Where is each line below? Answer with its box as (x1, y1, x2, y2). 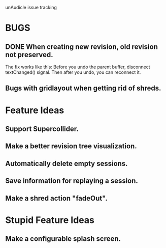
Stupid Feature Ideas (5, 214, 95, 226)
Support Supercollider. (5, 124, 79, 133)
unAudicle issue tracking (5, 5, 57, 10)
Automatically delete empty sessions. (5, 159, 128, 168)
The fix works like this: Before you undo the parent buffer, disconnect (5, 64, 151, 70)
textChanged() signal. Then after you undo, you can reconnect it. (5, 69, 141, 75)
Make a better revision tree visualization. (5, 142, 137, 151)
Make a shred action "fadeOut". (5, 194, 108, 203)
